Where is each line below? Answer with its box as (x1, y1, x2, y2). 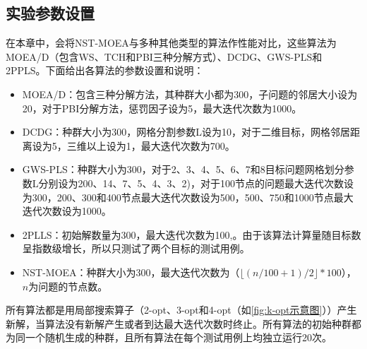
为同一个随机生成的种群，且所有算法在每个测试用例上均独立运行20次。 (6, 330, 332, 345)
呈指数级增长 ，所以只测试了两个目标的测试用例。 (22, 241, 250, 256)
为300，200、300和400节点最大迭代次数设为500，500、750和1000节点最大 (22, 189, 354, 204)
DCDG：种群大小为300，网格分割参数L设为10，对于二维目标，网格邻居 (22, 124, 351, 139)
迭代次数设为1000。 (22, 203, 112, 218)
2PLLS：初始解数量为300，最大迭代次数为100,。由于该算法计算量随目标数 (22, 227, 361, 242)
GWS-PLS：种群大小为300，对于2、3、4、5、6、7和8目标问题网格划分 (22, 162, 344, 177)
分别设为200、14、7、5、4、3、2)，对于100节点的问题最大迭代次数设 (38, 175, 354, 190)
